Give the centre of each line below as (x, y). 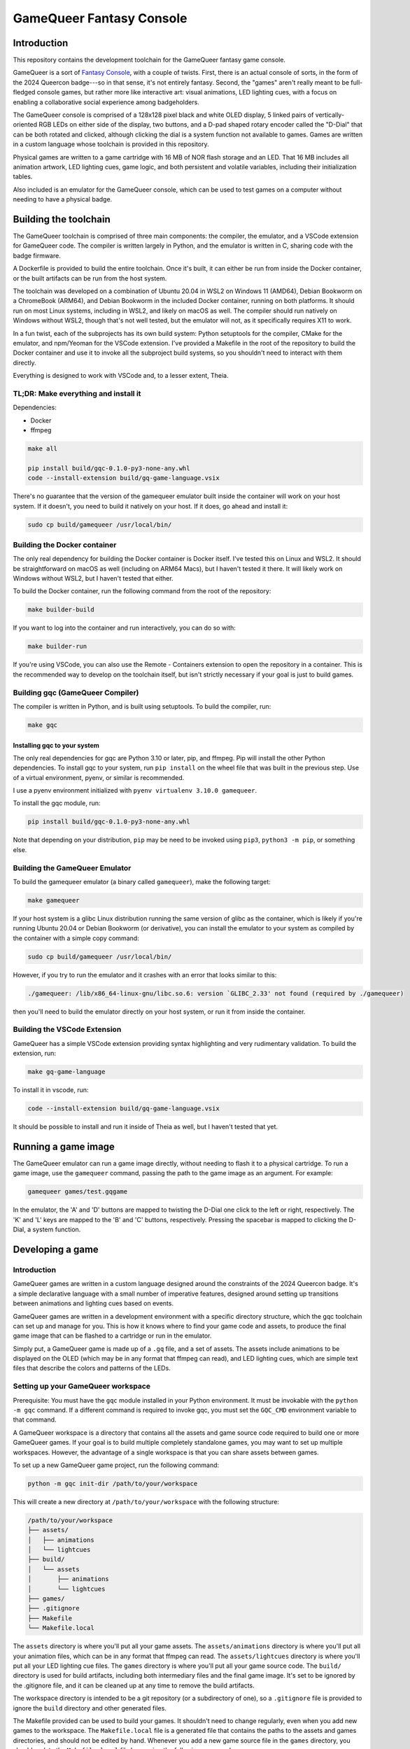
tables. (23, 177)
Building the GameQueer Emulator (72, 868)
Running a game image (64, 1146)
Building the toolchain (62, 219)
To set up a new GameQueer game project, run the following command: (116, 1465)
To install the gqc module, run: (57, 803)
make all (43, 449)
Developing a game (56, 1249)
